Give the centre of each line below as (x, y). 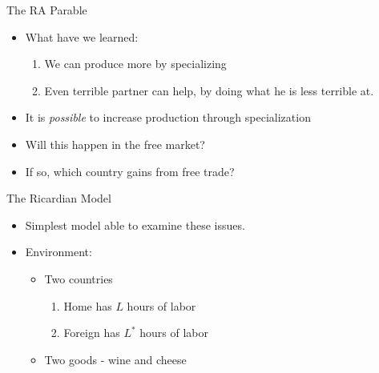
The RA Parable (47, 10)
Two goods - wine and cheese (115, 359)
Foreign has (92, 333)
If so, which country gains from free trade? (130, 171)
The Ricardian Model (59, 198)
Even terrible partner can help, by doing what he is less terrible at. (209, 90)
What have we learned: (82, 36)
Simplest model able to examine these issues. (135, 225)
